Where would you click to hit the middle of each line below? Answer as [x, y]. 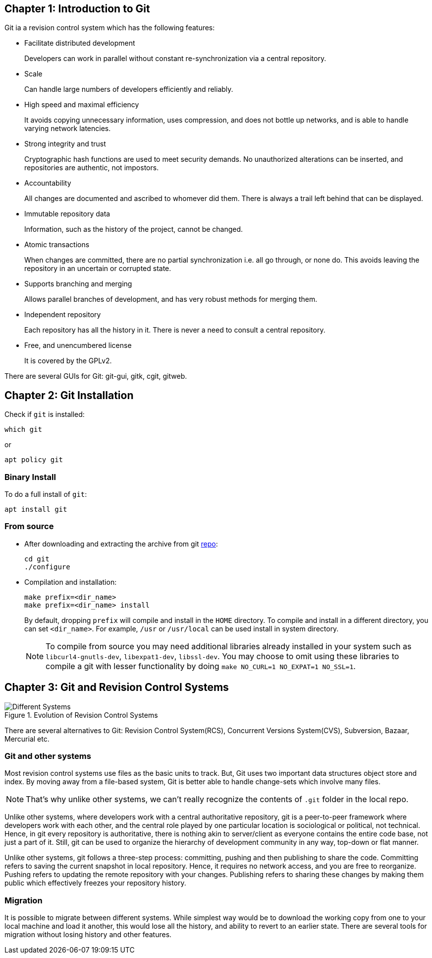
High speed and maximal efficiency [82, 105]
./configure [47, 567]
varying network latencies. [68, 129]
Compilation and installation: [71, 582]
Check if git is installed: [45, 414]
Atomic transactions [57, 245]
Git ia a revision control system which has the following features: [110, 28]
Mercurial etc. [27, 739]
